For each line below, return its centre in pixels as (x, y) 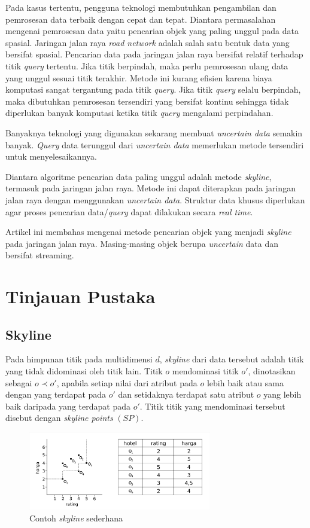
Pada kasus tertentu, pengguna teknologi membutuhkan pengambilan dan (141, 7)
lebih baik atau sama (245, 382)
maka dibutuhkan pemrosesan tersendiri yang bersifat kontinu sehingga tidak (147, 101)
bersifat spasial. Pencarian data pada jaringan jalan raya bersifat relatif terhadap (154, 54)
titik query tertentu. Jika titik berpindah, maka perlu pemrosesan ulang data (147, 65)
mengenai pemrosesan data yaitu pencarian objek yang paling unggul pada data (152, 31)
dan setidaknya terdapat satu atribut (186, 394)
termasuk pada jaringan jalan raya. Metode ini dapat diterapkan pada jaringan (151, 188)
